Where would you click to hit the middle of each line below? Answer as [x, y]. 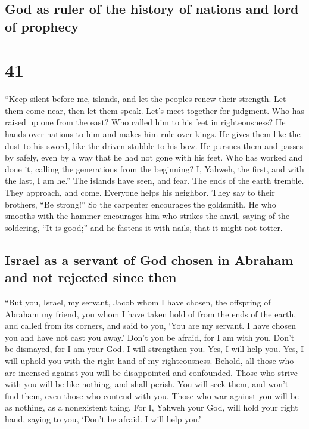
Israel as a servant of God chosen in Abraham [149, 259]
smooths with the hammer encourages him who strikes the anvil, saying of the [147, 216]
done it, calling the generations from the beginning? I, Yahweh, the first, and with [154, 169]
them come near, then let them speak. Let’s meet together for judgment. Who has [154, 110]
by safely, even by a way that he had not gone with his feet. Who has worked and [154, 157]
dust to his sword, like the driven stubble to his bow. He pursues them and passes [154, 145]
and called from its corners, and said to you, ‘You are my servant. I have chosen [150, 325]
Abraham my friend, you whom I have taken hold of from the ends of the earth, [151, 314]
